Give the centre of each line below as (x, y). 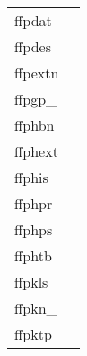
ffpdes (33, 46)
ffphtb (33, 256)
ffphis (31, 177)
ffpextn (37, 73)
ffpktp (33, 334)
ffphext (36, 151)
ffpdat (33, 20)
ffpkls (31, 282)
